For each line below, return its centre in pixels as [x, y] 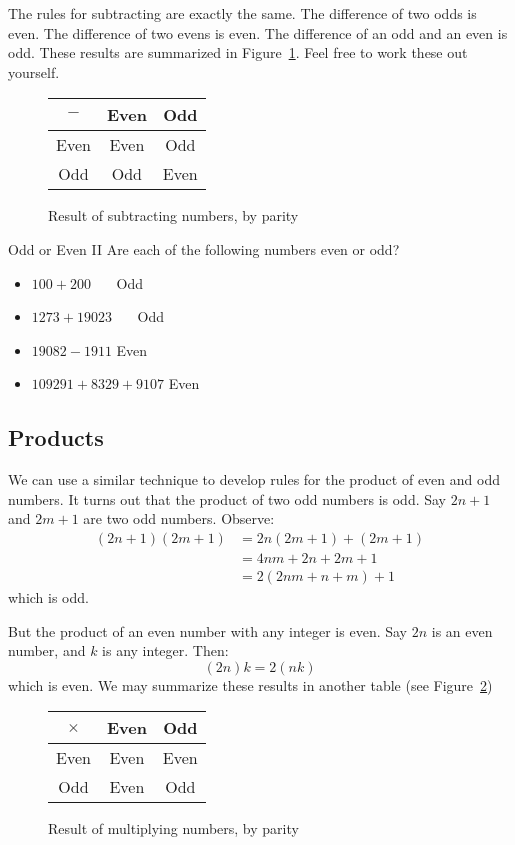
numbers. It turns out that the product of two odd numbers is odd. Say [227, 498]
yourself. [34, 71]
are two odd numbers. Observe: [179, 518]
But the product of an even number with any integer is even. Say [207, 630]
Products [56, 437]
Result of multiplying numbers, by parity [173, 828]
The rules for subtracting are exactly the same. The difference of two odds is [242, 13]
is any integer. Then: [165, 650]
